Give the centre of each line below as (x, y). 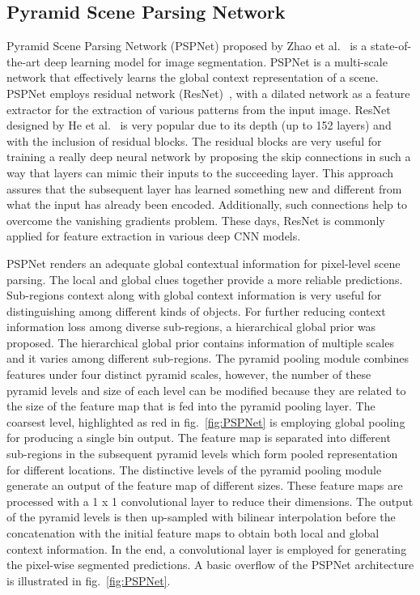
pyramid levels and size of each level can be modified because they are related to (206, 390)
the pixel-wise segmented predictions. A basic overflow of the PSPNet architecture (210, 565)
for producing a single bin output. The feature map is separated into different (199, 438)
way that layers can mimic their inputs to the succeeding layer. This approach (200, 172)
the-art (24, 61)
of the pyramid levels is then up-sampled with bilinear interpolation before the (201, 517)
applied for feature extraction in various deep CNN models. (154, 236)
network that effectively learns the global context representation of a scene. (193, 77)
